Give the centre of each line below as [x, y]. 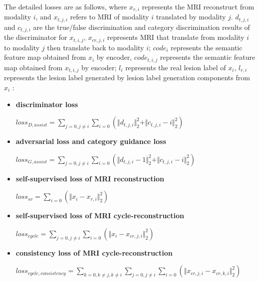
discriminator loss [47, 104]
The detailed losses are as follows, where [66, 6]
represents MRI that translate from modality [176, 37]
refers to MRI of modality [110, 17]
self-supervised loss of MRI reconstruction [90, 178]
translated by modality [191, 17]
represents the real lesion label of [176, 67]
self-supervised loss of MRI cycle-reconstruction [100, 215]
